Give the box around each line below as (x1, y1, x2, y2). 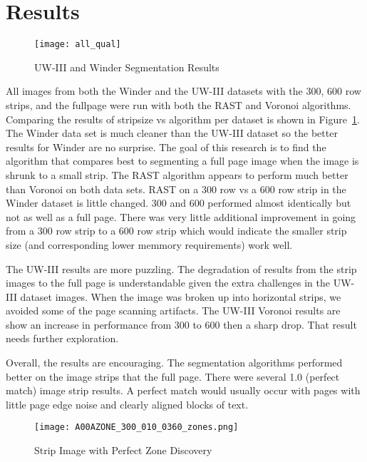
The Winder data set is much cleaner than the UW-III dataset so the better (6, 125, 338, 140)
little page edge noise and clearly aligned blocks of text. (6, 396, 249, 411)
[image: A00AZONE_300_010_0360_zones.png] (34, 422, 239, 433)
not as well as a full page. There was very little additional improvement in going (6, 209, 356, 224)
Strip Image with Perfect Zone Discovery (34, 443, 212, 458)
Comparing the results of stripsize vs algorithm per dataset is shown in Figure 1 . (6, 111, 360, 126)
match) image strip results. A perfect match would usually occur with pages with (6, 383, 361, 398)
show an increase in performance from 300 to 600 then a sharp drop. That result (6, 317, 357, 332)
